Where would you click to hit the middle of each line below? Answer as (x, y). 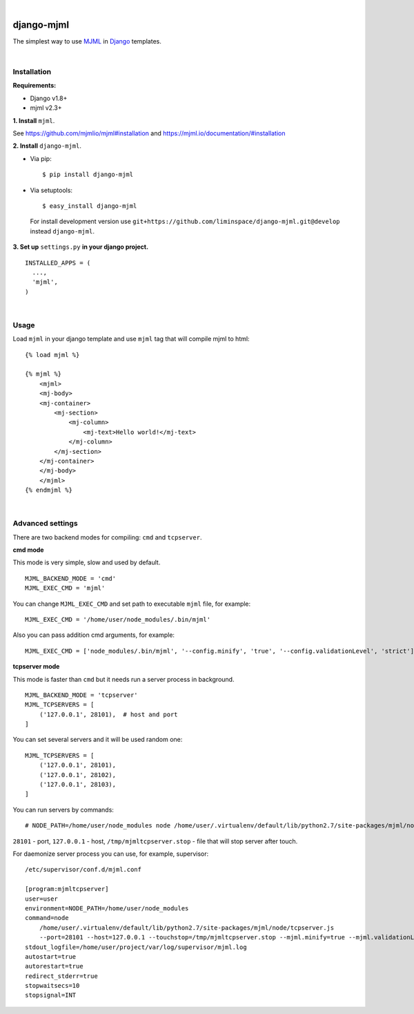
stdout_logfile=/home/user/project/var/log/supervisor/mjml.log (136, 947)
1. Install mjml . (34, 120)
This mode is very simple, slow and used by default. (87, 562)
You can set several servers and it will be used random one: (98, 740)
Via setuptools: (51, 190)
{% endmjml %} (49, 490)
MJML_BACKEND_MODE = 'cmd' (71, 578)
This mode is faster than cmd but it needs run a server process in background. (124, 679)
